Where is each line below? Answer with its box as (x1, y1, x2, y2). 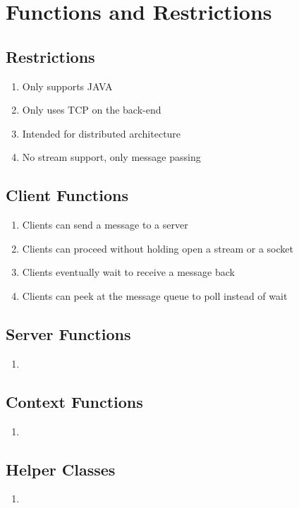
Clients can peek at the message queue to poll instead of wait (22, 288, 288, 303)
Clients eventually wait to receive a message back (22, 265, 235, 279)
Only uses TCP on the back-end (22, 102, 161, 117)
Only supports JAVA (22, 78, 113, 93)
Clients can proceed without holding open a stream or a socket (22, 241, 293, 255)
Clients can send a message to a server (22, 217, 188, 232)
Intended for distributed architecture (22, 126, 181, 140)
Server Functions (6, 322, 131, 344)
